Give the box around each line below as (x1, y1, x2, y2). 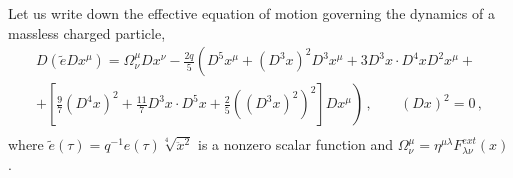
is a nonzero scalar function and (197, 134, 394, 155)
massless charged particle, (8, 22, 166, 43)
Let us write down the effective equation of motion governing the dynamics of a (8, 3, 495, 23)
